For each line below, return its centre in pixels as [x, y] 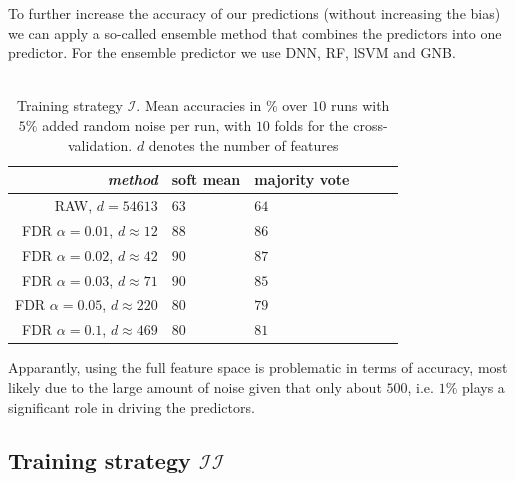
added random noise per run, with [147, 124]
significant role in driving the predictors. [131, 406]
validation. [100, 144]
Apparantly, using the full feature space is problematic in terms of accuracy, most [258, 367]
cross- [370, 124]
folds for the [311, 124]
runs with [360, 105]
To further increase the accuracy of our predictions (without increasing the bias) [254, 13]
